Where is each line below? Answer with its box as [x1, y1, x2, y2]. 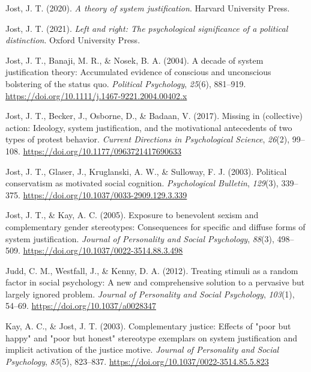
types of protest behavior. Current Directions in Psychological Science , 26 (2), [5, 133, 290, 145]
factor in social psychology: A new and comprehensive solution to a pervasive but [5, 276, 305, 288]
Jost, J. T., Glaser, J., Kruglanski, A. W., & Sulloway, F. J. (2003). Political [5, 165, 287, 177]
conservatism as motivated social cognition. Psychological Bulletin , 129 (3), [5, 177, 279, 189]
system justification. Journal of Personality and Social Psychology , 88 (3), [5, 232, 274, 245]
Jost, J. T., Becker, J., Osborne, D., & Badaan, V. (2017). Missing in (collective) [5, 109, 303, 122]
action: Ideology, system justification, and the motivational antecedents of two [5, 121, 292, 133]
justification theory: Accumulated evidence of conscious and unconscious [5, 66, 271, 78]
